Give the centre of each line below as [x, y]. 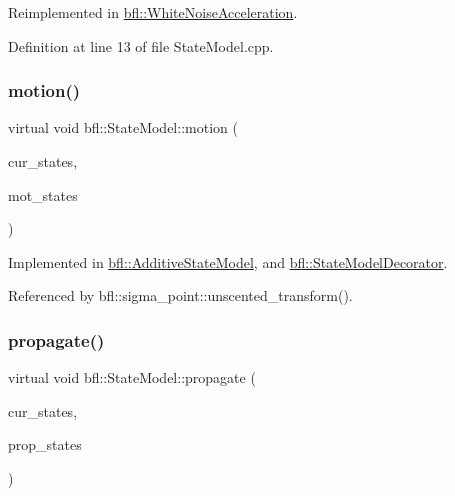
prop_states [45, 444]
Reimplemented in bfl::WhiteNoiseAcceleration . [153, 12]
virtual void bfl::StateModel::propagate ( [132, 377]
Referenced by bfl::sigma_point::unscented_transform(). [180, 295]
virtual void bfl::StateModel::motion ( [123, 127]
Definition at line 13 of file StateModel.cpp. [141, 45]
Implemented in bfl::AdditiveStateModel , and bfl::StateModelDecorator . [228, 261]
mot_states [43, 194]
